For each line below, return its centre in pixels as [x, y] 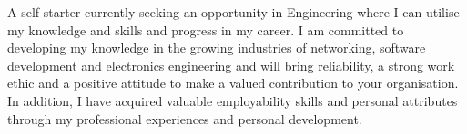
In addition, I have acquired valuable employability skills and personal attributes [233, 100]
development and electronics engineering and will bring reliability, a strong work [231, 65]
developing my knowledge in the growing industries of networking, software [217, 48]
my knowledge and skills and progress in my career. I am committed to [206, 29]
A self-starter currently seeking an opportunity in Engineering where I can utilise [233, 12]
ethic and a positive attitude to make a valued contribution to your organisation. [233, 83]
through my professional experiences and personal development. [185, 118]
